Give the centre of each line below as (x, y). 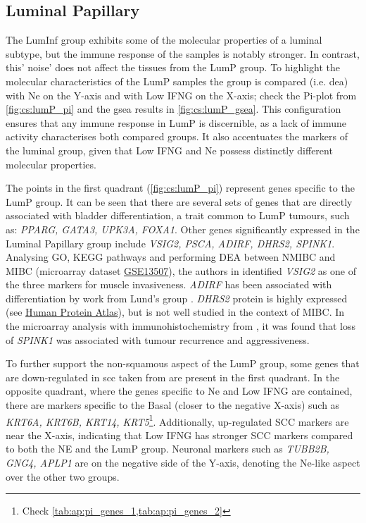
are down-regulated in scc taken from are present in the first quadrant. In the (173, 377)
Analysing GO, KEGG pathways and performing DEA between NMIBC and (171, 257)
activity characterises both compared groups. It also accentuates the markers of (177, 136)
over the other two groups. (63, 476)
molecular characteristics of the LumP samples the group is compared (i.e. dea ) (177, 81)
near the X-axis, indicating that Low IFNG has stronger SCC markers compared (179, 435)
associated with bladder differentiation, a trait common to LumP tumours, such (178, 215)
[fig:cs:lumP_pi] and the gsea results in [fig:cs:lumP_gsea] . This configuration (173, 109)
